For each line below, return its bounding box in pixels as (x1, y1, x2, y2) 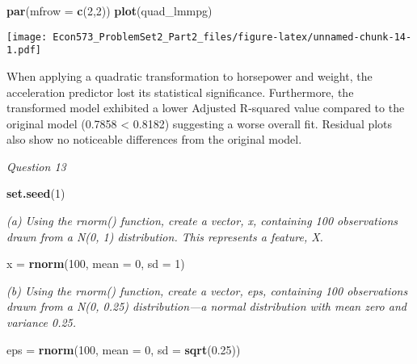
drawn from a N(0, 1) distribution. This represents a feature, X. (6, 228, 323, 245)
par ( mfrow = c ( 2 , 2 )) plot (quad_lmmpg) (6, 2, 213, 19)
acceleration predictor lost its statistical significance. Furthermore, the (6, 83, 354, 100)
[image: (6, 31, 48, 43)
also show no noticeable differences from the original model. (6, 131, 302, 148)
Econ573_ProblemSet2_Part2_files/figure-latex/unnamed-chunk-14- (53, 31, 412, 43)
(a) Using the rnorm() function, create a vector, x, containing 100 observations (6, 212, 398, 229)
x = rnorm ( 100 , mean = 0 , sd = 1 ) (6, 255, 185, 272)
